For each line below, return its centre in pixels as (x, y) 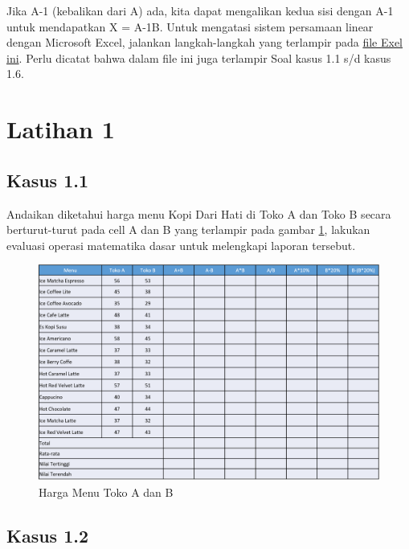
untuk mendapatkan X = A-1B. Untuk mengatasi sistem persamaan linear (190, 26)
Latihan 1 (61, 129)
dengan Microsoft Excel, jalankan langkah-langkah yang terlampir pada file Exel (204, 42)
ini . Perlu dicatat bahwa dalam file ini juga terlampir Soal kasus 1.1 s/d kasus (199, 57)
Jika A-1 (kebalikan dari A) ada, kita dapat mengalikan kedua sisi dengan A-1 (200, 10)
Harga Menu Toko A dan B (106, 492)
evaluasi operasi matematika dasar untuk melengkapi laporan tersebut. (181, 245)
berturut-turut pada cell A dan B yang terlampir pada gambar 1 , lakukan (188, 229)
